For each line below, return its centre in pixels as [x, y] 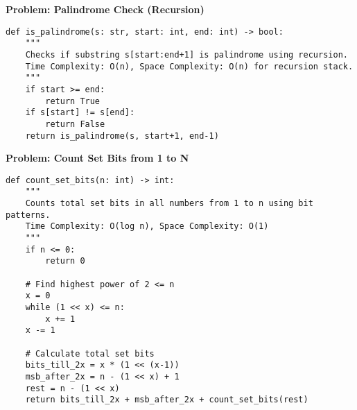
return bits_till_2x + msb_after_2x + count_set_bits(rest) [167, 400]
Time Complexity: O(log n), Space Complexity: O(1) [147, 227]
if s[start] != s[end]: [80, 113]
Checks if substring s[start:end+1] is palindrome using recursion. [186, 54]
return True [73, 101]
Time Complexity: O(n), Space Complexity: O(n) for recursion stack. [189, 66]
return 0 [65, 261]
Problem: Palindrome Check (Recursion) [105, 9]
